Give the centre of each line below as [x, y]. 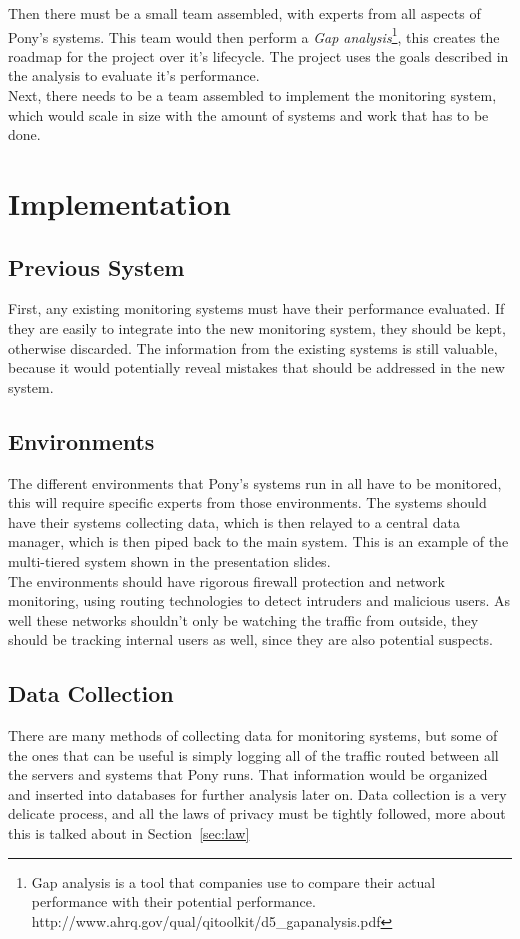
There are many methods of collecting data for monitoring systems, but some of [253, 735]
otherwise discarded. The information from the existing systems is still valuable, [253, 347]
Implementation [119, 203]
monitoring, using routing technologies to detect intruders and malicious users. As [259, 600]
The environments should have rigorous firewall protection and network [226, 580]
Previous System [96, 266]
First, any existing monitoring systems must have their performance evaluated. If [256, 308]
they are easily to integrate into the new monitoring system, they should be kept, [257, 327]
